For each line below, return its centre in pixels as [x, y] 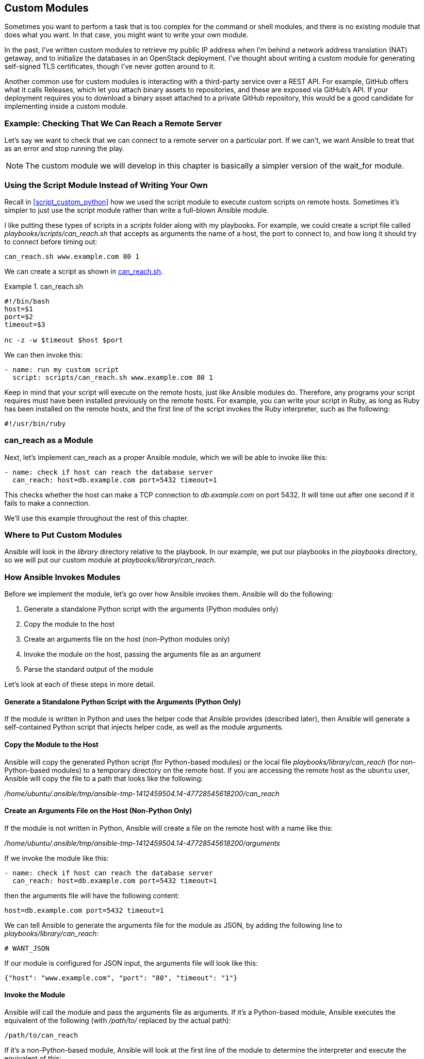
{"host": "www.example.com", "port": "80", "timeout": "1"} [121, 978]
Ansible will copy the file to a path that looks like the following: [104, 778]
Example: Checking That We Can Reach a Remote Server [113, 123]
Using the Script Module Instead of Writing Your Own [106, 185]
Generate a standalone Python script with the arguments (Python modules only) [151, 609]
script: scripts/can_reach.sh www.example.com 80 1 [113, 377]
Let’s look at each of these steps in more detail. [80, 684]
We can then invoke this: [44, 355]
